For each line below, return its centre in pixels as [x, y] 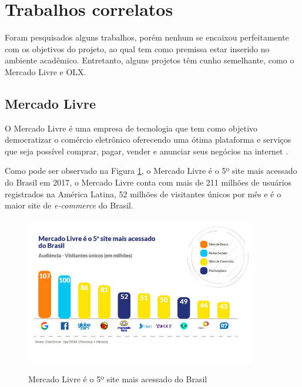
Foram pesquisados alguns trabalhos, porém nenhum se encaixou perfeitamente [147, 37]
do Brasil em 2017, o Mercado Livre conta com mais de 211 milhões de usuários [148, 182]
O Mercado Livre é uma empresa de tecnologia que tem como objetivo [131, 128]
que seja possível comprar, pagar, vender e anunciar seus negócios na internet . [147, 151]
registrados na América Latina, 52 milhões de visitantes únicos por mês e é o [143, 193]
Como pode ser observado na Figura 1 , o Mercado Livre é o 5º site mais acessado [151, 171]
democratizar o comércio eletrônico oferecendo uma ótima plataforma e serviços [148, 139]
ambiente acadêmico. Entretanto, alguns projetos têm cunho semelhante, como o [150, 60]
